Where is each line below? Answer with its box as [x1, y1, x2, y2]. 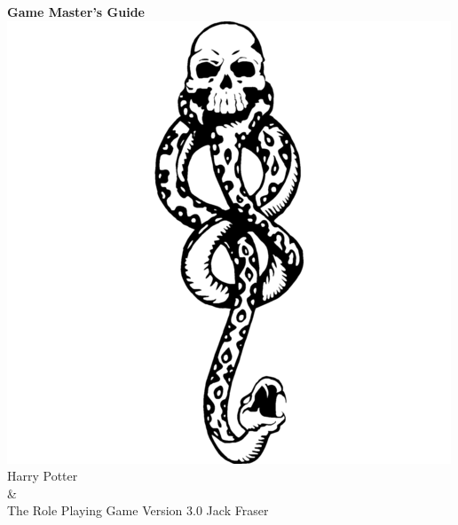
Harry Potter [7, 466, 78, 485]
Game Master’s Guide [7, 3, 145, 20]
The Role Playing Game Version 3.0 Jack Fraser [7, 501, 269, 520]
